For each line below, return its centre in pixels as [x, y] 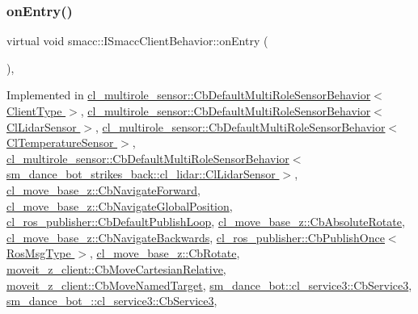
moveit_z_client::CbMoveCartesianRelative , [116, 268]
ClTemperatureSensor [60, 142]
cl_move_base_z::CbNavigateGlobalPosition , [120, 205]
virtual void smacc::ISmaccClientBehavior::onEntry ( [137, 41]
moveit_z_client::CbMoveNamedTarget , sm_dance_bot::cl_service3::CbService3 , [209, 285]
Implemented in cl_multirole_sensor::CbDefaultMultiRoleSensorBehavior [189, 95]
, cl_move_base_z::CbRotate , [165, 253]
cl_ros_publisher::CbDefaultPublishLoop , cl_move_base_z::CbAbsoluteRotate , [206, 222]
